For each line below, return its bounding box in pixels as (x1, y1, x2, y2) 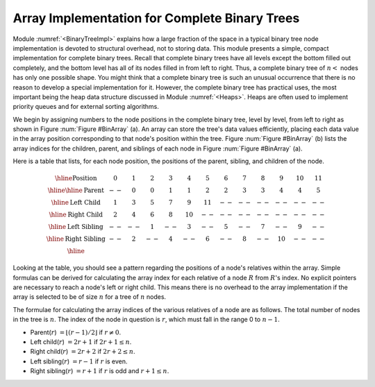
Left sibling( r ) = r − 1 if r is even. (30, 357, 128, 365)
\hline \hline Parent (47, 187, 104, 194)
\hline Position (54, 174, 97, 182)
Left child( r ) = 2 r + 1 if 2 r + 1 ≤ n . (30, 337, 132, 346)
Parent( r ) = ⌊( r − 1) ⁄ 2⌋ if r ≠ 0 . (30, 328, 122, 336)
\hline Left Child (51, 198, 101, 207)
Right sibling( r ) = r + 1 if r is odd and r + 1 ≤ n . (30, 367, 169, 375)
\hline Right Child (49, 211, 103, 218)
